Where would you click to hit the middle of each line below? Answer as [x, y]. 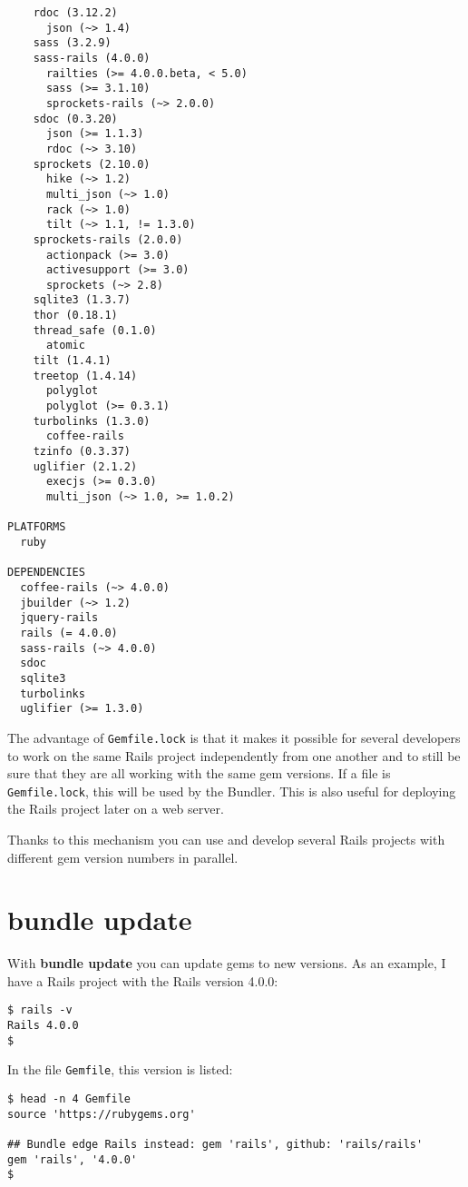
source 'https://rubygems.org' [102, 1114]
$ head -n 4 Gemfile [69, 1099]
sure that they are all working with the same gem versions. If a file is [199, 773]
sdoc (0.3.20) [75, 119]
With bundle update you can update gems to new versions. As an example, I [227, 963]
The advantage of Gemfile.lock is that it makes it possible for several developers [234, 737]
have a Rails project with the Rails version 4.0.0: [143, 980]
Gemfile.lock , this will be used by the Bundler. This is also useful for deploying [232, 791]
